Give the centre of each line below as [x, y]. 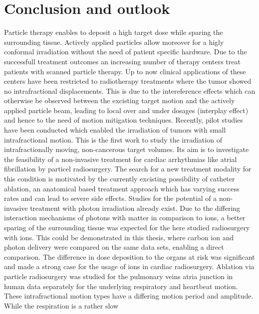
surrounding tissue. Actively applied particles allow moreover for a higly [114, 42]
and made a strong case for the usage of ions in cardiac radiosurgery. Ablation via [129, 266]
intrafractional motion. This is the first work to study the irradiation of [113, 139]
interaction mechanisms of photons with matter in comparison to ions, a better [125, 218]
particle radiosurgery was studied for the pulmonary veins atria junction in [119, 276]
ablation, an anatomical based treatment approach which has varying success [122, 188]
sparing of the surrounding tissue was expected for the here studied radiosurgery [127, 227]
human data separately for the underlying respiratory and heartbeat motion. [121, 286]
